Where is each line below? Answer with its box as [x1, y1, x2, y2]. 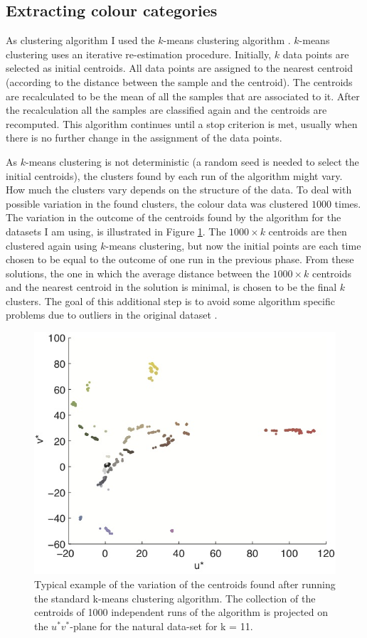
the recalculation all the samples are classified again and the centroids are [6, 102, 327, 117]
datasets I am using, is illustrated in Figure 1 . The [6, 223, 226, 238]
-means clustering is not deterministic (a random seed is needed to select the [25, 154, 359, 169]
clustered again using [6, 238, 97, 252]
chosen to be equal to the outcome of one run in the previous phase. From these [6, 252, 354, 267]
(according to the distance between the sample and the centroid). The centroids [6, 74, 353, 89]
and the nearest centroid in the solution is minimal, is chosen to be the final [6, 280, 337, 294]
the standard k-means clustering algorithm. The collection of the [34, 590, 316, 605]
